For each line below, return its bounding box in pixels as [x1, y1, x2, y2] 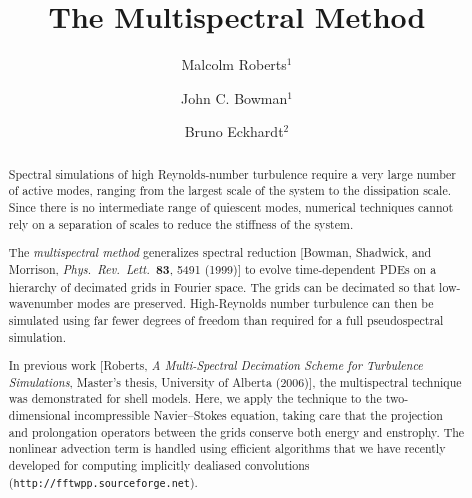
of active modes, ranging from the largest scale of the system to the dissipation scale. [8, 182, 451, 199]
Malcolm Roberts [181, 54, 287, 75]
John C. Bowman [181, 87, 288, 108]
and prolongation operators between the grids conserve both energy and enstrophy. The [8, 423, 465, 440]
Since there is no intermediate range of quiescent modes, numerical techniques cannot [8, 199, 454, 216]
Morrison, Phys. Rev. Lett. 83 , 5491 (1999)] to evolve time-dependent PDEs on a [8, 260, 437, 278]
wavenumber [8, 295, 74, 312]
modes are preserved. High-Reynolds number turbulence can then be [77, 295, 434, 312]
